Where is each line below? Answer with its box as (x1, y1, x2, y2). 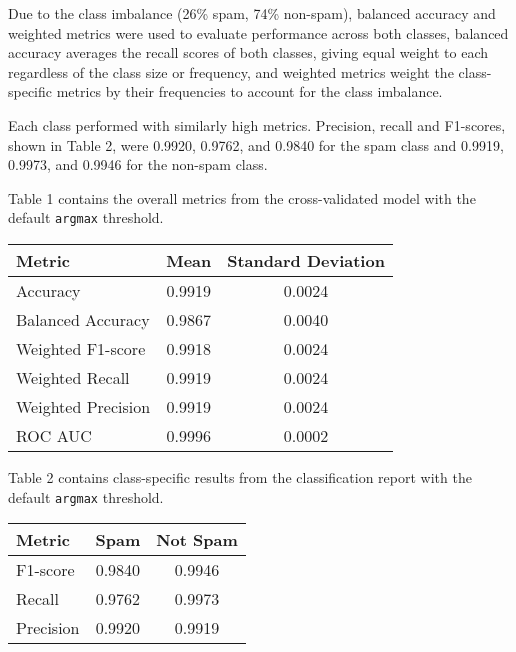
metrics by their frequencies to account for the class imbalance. (56, 81, 443, 102)
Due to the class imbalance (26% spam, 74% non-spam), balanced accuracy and (8, 3, 496, 23)
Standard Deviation (227, 249, 385, 272)
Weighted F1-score (16, 337, 146, 360)
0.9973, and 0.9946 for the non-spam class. (8, 154, 268, 175)
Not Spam (156, 528, 238, 552)
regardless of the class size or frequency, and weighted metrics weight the (8, 61, 454, 82)
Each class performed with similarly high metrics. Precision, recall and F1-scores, (8, 114, 506, 135)
